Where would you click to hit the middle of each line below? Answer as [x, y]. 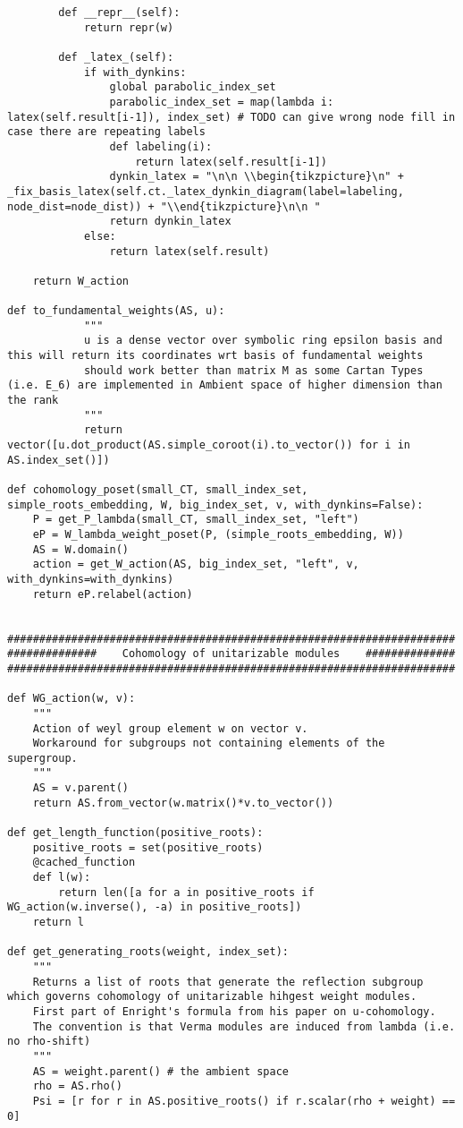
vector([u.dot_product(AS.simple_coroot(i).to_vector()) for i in [209, 445]
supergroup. [42, 758]
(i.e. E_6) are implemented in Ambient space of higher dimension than [225, 385]
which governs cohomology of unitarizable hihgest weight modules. [212, 997]
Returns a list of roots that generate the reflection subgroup [228, 982]
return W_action [81, 281]
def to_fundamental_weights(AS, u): [116, 311]
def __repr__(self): [119, 13]
